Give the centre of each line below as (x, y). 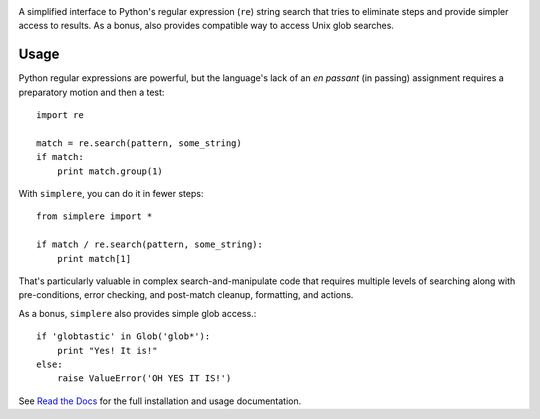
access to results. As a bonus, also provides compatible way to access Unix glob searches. (206, 26)
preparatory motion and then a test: (91, 92)
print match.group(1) (110, 171)
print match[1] (94, 258)
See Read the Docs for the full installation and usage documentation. (160, 401)
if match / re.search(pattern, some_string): (150, 244)
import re (60, 115)
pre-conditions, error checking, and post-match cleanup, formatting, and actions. (186, 295)
